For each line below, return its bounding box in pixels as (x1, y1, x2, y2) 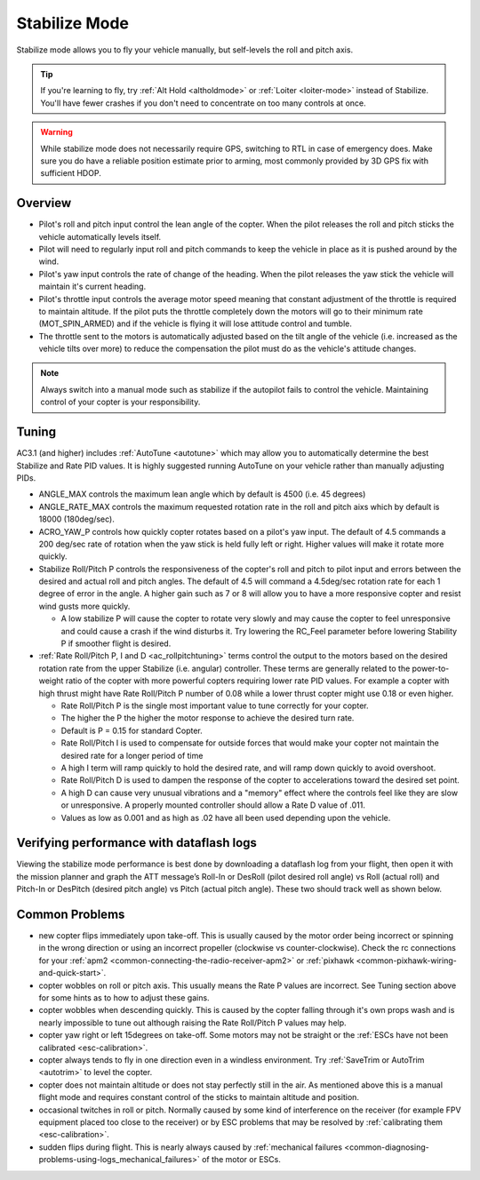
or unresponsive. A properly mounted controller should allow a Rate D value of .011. (60, 800, 366, 810)
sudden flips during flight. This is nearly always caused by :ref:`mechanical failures (38, 1142, 342, 1152)
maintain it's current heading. (38, 281, 147, 292)
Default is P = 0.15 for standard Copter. (60, 725, 204, 736)
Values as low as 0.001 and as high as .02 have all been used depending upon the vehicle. (60, 812, 391, 823)
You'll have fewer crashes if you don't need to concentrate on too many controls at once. (40, 98, 366, 108)
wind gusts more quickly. (38, 601, 131, 611)
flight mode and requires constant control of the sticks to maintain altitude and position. (38, 1092, 360, 1103)
